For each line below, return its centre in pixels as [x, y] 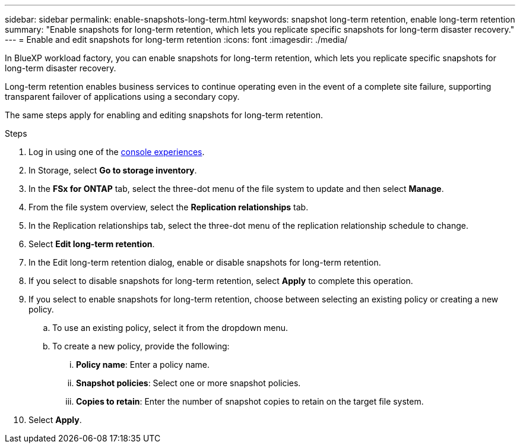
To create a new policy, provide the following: [141, 346]
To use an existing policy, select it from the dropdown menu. [170, 328]
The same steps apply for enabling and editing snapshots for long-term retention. [164, 115]
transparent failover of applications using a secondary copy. [122, 97]
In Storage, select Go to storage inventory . [113, 170]
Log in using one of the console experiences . [117, 152]
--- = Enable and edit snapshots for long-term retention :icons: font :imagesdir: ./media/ [176, 40]
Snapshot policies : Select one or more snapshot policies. [188, 383]
